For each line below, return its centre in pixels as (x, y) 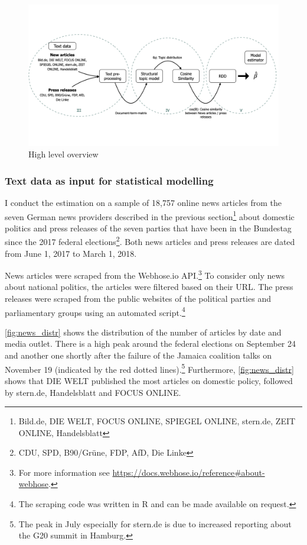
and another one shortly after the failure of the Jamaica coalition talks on (138, 355)
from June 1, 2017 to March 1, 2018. (71, 253)
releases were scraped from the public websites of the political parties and (138, 299)
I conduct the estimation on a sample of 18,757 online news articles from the (143, 202)
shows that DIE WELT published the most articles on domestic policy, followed (149, 380)
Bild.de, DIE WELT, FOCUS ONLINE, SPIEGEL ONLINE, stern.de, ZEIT (157, 421)
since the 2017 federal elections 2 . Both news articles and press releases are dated (150, 241)
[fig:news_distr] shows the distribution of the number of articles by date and (143, 332)
